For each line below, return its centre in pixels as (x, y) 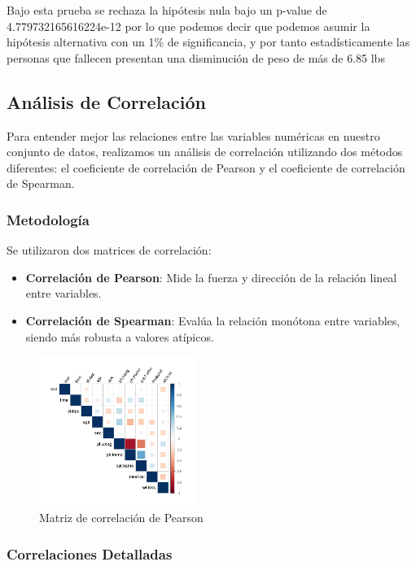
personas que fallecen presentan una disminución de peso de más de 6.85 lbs (196, 57)
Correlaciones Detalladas (90, 553)
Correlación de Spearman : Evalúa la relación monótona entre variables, (213, 320)
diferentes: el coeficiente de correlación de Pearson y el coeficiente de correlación (206, 167)
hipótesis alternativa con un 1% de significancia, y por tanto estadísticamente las (208, 42)
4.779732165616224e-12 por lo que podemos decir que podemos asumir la (188, 26)
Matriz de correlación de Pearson (121, 518)
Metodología (48, 219)
